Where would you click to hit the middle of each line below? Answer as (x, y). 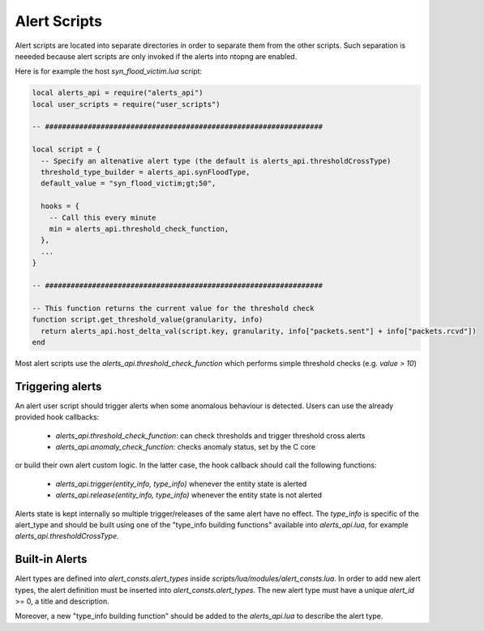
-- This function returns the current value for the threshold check (173, 308)
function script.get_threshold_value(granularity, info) (148, 320)
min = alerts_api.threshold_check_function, (139, 229)
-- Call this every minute (103, 217)
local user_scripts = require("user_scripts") (126, 104)
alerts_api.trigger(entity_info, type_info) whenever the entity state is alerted (181, 484)
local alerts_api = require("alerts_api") (118, 93)
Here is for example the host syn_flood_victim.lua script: (109, 71)
